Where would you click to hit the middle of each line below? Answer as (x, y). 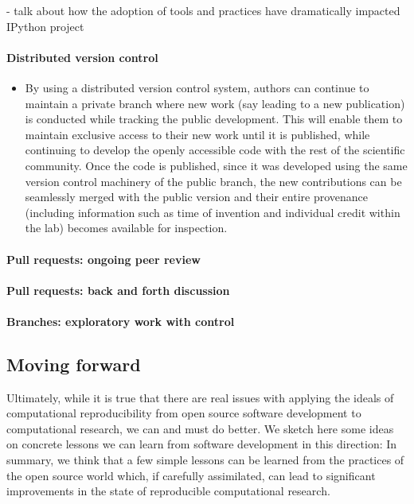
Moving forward (74, 364)
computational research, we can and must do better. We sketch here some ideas (200, 428)
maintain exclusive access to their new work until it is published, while (197, 134)
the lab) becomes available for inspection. (126, 228)
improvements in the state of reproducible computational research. (168, 491)
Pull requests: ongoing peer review (103, 259)
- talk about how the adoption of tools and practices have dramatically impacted (203, 10)
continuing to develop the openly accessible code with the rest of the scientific (215, 150)
